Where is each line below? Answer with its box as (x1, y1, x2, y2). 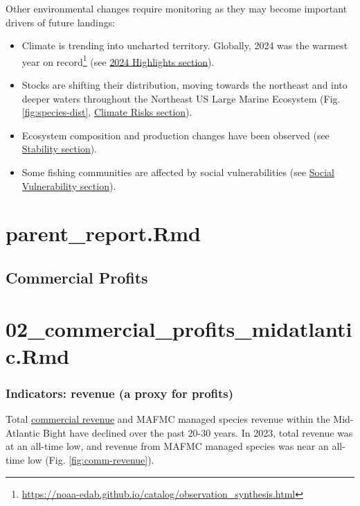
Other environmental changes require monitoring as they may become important (6, 1, 348, 15)
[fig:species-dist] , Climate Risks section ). (21, 105, 192, 119)
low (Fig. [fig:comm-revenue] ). (27, 452, 154, 466)
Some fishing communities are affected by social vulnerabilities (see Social (21, 165, 334, 179)
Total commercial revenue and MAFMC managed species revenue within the (6, 412, 330, 426)
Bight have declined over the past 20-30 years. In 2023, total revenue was (43, 425, 353, 439)
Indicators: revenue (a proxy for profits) (6, 384, 234, 401)
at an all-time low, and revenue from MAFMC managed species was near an (6, 439, 329, 453)
